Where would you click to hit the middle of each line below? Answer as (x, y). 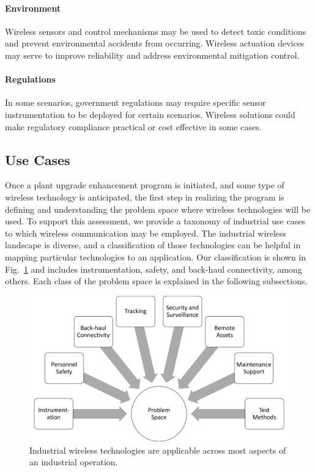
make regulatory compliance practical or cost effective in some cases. (133, 126)
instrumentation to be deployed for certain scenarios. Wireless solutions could (150, 114)
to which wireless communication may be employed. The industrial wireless (146, 233)
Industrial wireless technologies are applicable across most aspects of (158, 450)
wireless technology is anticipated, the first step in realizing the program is (145, 197)
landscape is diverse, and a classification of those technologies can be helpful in (153, 245)
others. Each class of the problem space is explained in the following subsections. (156, 281)
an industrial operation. (74, 462)
